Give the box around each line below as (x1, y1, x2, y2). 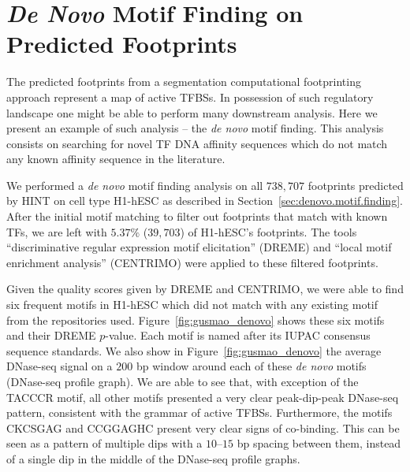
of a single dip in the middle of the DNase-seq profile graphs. (6, 450, 300, 466)
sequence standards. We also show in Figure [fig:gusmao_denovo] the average (6, 342, 382, 359)
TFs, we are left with (6, 223, 107, 240)
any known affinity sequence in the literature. (6, 151, 225, 167)
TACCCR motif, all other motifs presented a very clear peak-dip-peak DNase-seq (6, 388, 399, 405)
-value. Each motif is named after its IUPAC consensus (105, 327, 371, 344)
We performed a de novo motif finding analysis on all (6, 177, 263, 193)
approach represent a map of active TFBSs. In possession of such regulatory (6, 88, 374, 105)
